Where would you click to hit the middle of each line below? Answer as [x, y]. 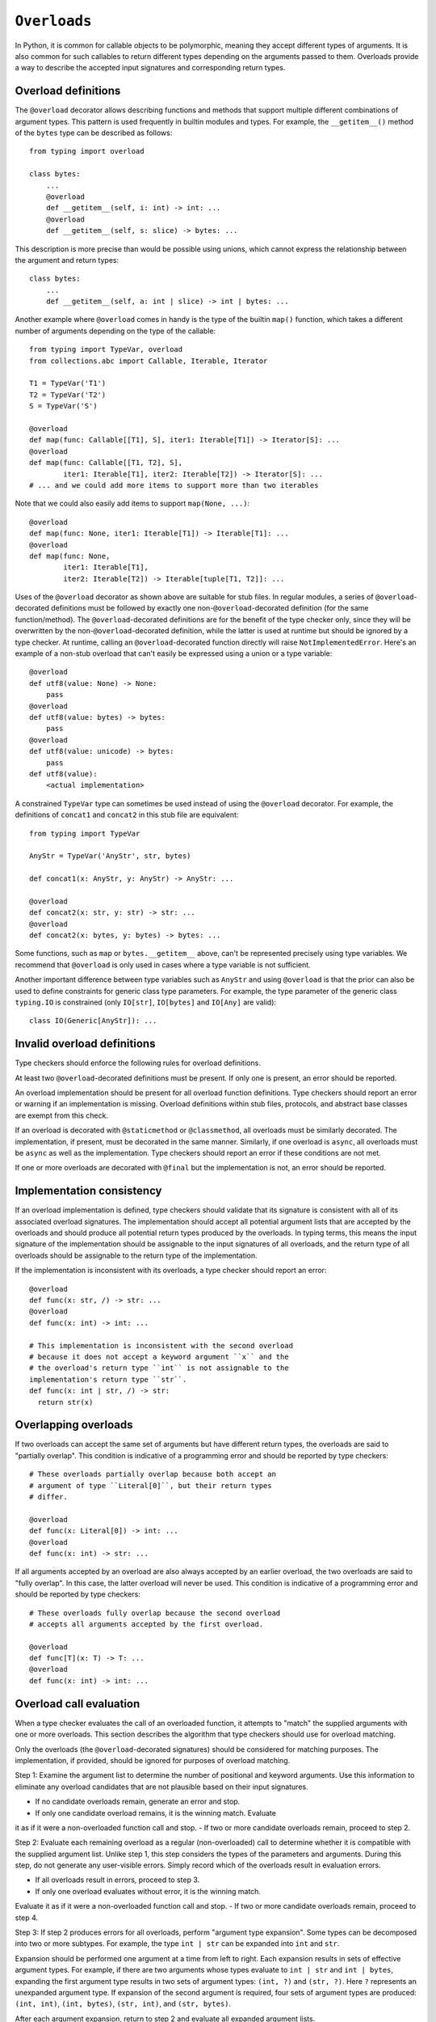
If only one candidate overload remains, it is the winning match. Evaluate [155, 1813]
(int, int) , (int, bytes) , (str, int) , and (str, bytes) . [123, 2004]
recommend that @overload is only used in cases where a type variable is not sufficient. [163, 964]
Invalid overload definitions [85, 1044]
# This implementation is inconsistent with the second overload [161, 1345]
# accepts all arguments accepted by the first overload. [147, 1624]
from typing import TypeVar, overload [106, 349]
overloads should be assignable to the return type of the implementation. [136, 1255]
